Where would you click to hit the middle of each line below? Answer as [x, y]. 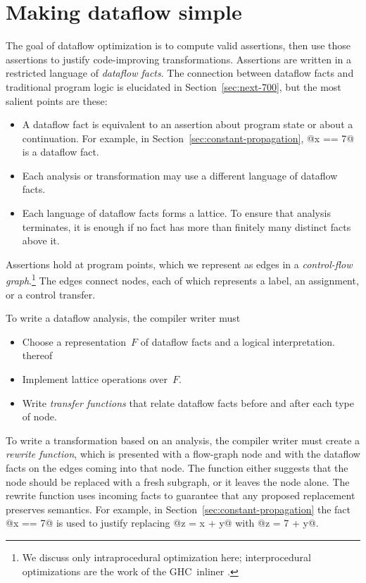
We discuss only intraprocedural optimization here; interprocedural [166, 557]
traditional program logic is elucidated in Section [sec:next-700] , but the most [173, 86]
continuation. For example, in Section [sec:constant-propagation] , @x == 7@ [188, 138]
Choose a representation [74, 341]
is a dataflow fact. [61, 152]
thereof [37, 355]
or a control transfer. [51, 294]
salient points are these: [57, 100]
